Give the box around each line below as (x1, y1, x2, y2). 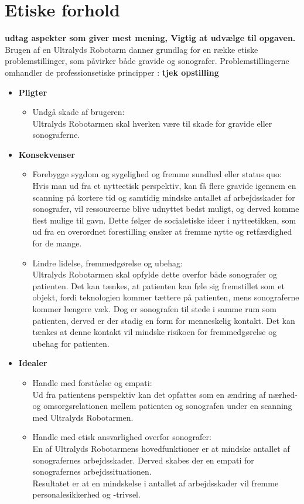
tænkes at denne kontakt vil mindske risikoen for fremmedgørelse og (32, 326, 277, 338)
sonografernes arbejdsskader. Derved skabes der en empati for (32, 454, 254, 466)
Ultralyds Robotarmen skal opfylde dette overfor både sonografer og (32, 268, 277, 280)
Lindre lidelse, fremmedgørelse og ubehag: (32, 256, 183, 269)
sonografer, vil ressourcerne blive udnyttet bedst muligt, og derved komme (32, 202, 299, 215)
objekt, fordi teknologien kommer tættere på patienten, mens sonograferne (32, 291, 299, 303)
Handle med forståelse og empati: (32, 376, 152, 388)
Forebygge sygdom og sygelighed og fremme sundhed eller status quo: (32, 168, 282, 180)
